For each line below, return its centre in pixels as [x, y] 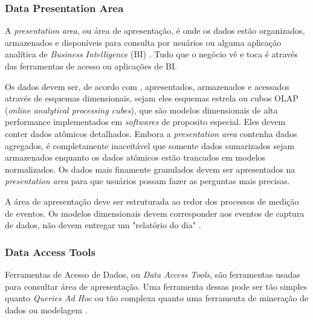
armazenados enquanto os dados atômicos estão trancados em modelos [135, 157]
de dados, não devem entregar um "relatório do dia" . [103, 225]
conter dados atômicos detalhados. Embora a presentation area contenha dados [151, 133]
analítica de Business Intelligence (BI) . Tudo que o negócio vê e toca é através [151, 54]
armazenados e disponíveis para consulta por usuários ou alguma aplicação [143, 42]
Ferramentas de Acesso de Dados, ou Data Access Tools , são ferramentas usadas [153, 274]
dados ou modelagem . [46, 309]
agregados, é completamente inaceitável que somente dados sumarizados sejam [150, 145]
